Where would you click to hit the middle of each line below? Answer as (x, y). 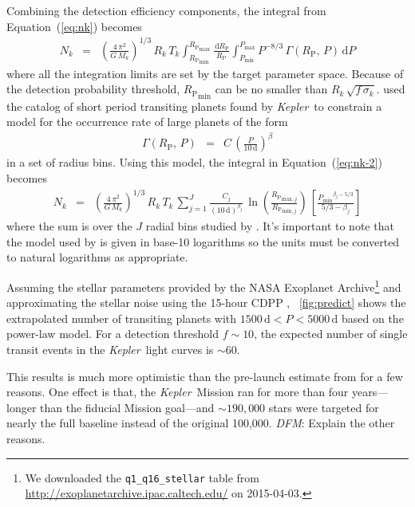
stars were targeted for (324, 407)
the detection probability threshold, (93, 89)
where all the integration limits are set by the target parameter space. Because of (205, 73)
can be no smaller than (271, 89)
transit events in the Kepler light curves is (110, 349)
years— (370, 392)
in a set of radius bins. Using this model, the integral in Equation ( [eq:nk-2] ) (194, 162)
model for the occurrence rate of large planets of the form (147, 122)
